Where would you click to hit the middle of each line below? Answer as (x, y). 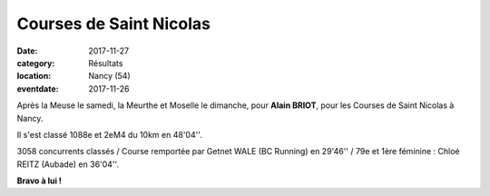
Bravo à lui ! (39, 181)
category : (36, 63)
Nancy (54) (109, 76)
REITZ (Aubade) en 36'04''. (68, 164)
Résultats (106, 63)
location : (34, 76)
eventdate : (38, 88)
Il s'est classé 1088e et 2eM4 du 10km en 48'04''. (110, 134)
